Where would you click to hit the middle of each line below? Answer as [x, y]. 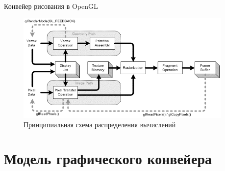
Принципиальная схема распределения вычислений [100, 125]
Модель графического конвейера [108, 158]
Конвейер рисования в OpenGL [51, 6]
